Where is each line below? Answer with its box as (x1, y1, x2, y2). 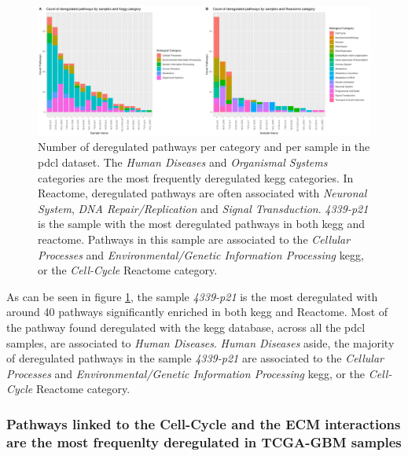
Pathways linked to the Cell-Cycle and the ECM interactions (6, 414, 401, 433)
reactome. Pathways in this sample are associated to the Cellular (38, 230, 351, 247)
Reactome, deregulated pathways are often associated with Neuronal (38, 185, 367, 201)
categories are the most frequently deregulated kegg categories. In (38, 169, 354, 186)
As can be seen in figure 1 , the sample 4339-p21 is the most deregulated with (6, 288, 378, 304)
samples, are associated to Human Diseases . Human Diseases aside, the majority (6, 334, 395, 351)
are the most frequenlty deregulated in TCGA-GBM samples (6, 432, 402, 451)
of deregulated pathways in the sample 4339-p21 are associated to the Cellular (6, 350, 384, 366)
